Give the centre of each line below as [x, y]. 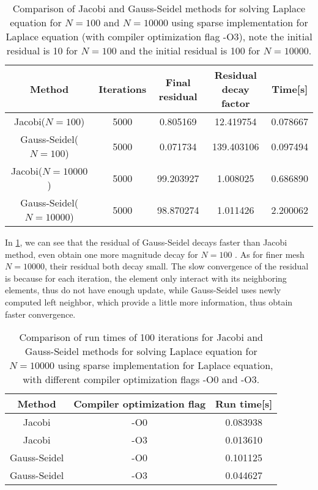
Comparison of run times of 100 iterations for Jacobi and [141, 337]
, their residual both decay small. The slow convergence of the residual [176, 266]
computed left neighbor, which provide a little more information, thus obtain [149, 302]
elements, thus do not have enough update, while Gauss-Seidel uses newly [143, 290]
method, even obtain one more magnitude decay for [102, 254]
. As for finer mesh [270, 254]
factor [235, 103]
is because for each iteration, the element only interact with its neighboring [146, 278]
